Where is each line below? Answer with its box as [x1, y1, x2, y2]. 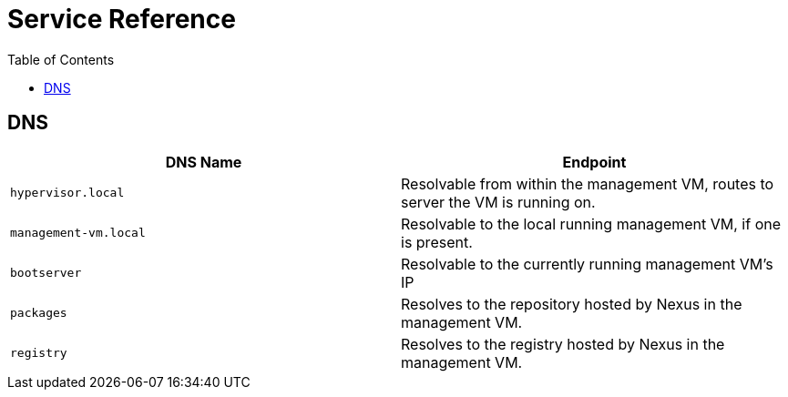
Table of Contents [7, 51, 115, 67]
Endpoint [562, 152, 627, 171]
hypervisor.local [10, 186, 125, 200]
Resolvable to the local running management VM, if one [401, 214, 782, 233]
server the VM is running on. [401, 192, 596, 211]
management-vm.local [10, 226, 146, 240]
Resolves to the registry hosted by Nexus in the [401, 334, 725, 353]
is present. [401, 232, 473, 251]
